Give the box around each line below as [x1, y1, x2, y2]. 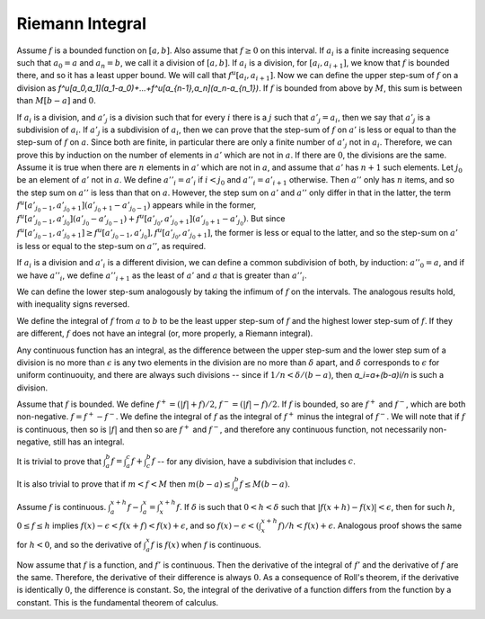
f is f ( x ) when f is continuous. [150, 539, 262, 550]
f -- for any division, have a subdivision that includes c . [151, 455, 357, 467]
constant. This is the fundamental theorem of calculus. [16, 597, 219, 607]
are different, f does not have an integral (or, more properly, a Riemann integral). [16, 328, 313, 339]
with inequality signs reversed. [16, 299, 130, 309]
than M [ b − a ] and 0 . [16, 95, 96, 106]
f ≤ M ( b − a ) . [239, 479, 291, 489]
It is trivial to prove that [16, 455, 102, 467]
